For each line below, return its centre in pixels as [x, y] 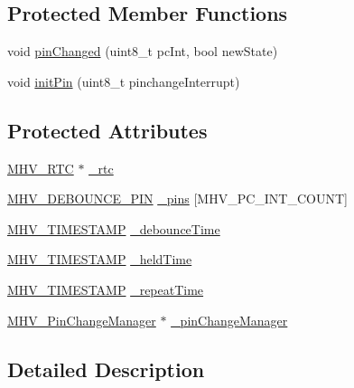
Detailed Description [106, 369]
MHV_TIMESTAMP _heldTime [100, 259]
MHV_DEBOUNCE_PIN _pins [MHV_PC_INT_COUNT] [177, 199]
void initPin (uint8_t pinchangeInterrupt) [124, 81]
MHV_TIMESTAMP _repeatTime [106, 289]
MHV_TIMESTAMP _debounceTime [114, 228]
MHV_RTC [41, 168]
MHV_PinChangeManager [82, 320]
